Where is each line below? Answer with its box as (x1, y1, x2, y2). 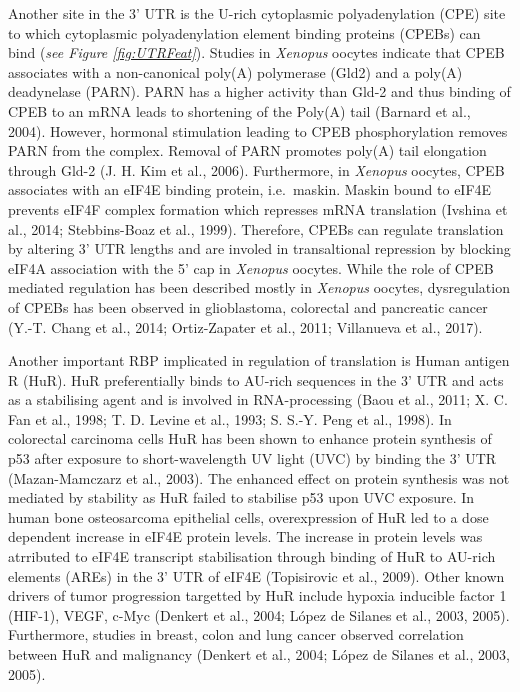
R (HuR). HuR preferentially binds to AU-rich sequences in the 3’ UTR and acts (8, 369, 504, 390)
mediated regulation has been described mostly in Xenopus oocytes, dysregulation (8, 277, 510, 298)
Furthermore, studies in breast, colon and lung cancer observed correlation (8, 624, 464, 645)
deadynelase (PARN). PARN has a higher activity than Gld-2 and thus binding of (8, 81, 511, 102)
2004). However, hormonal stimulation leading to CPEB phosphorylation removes (8, 120, 508, 141)
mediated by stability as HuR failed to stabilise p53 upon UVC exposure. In (8, 487, 475, 508)
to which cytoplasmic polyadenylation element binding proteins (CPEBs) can (8, 22, 481, 43)
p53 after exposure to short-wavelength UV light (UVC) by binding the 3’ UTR (8, 448, 497, 469)
